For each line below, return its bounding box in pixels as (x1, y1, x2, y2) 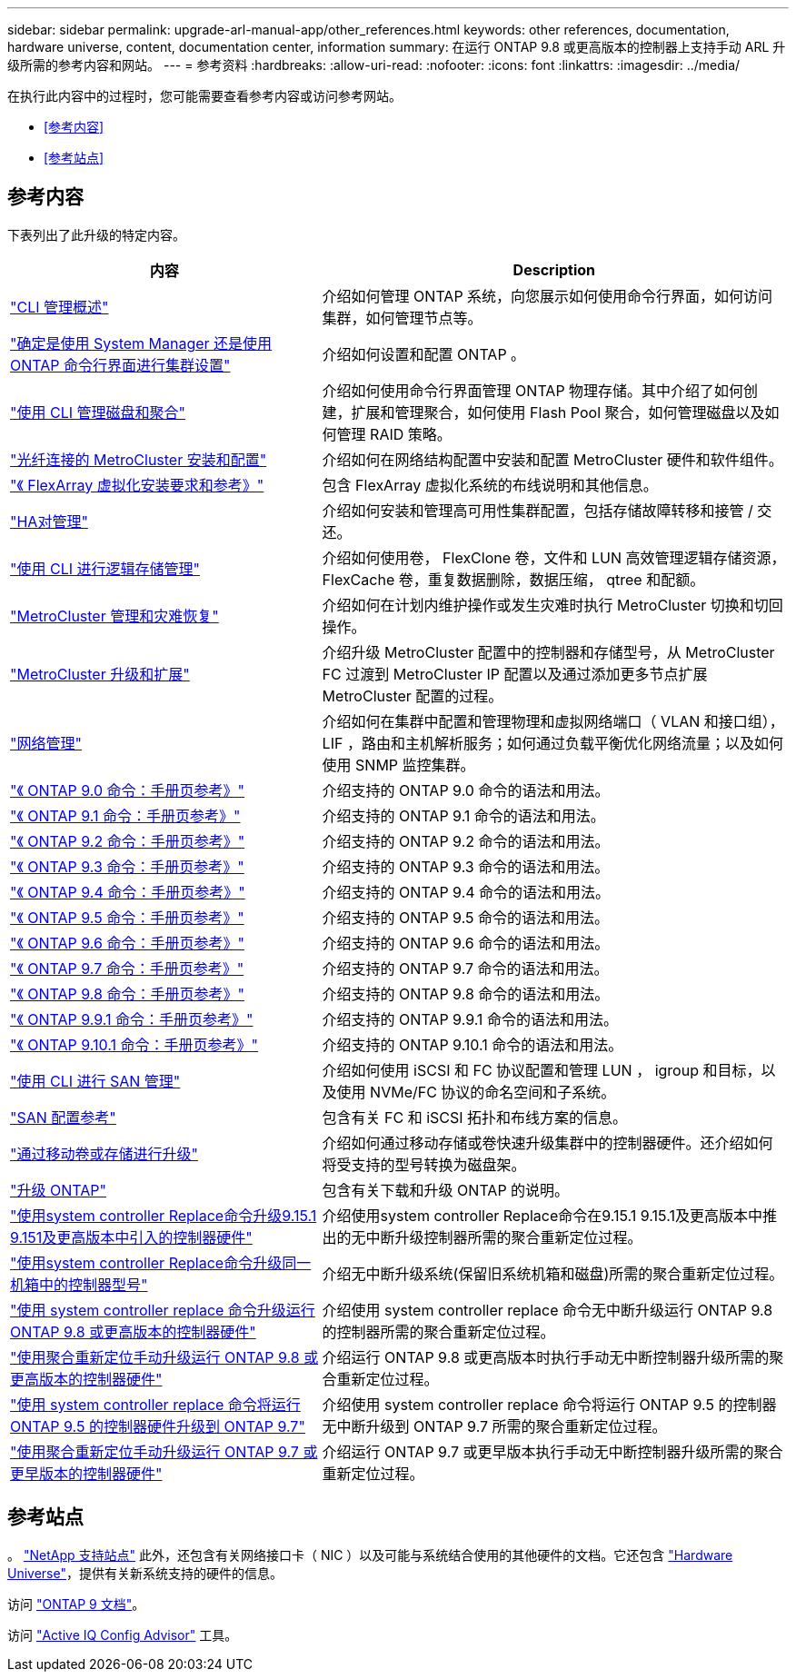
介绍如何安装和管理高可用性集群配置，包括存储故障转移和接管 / (322, 501, 753, 520)
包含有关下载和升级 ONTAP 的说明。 (322, 1180, 570, 1199)
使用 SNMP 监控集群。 (322, 755, 475, 774)
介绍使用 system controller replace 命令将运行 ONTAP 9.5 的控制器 (322, 1395, 777, 1414)
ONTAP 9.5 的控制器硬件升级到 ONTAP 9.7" (10, 1416, 305, 1436)
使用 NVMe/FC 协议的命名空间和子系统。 (336, 1082, 616, 1101)
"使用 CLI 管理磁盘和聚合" (10, 402, 185, 422)
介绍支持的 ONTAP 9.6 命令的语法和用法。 (322, 933, 610, 952)
